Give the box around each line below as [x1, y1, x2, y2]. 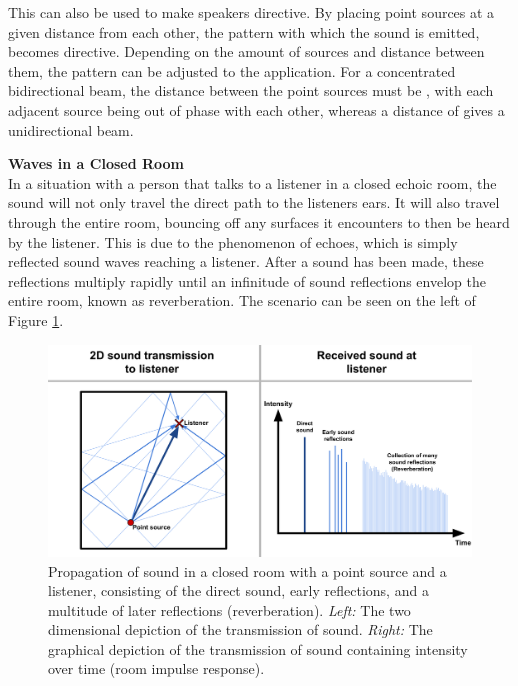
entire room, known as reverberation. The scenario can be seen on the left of [8, 290, 476, 311]
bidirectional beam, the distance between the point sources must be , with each [8, 80, 494, 101]
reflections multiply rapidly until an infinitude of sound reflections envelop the [8, 270, 486, 291]
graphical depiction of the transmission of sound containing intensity [48, 638, 468, 659]
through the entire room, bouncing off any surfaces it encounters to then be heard [8, 211, 510, 232]
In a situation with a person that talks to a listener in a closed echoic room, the [8, 172, 497, 193]
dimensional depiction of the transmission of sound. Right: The [48, 619, 433, 640]
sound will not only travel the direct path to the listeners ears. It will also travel [8, 192, 500, 213]
